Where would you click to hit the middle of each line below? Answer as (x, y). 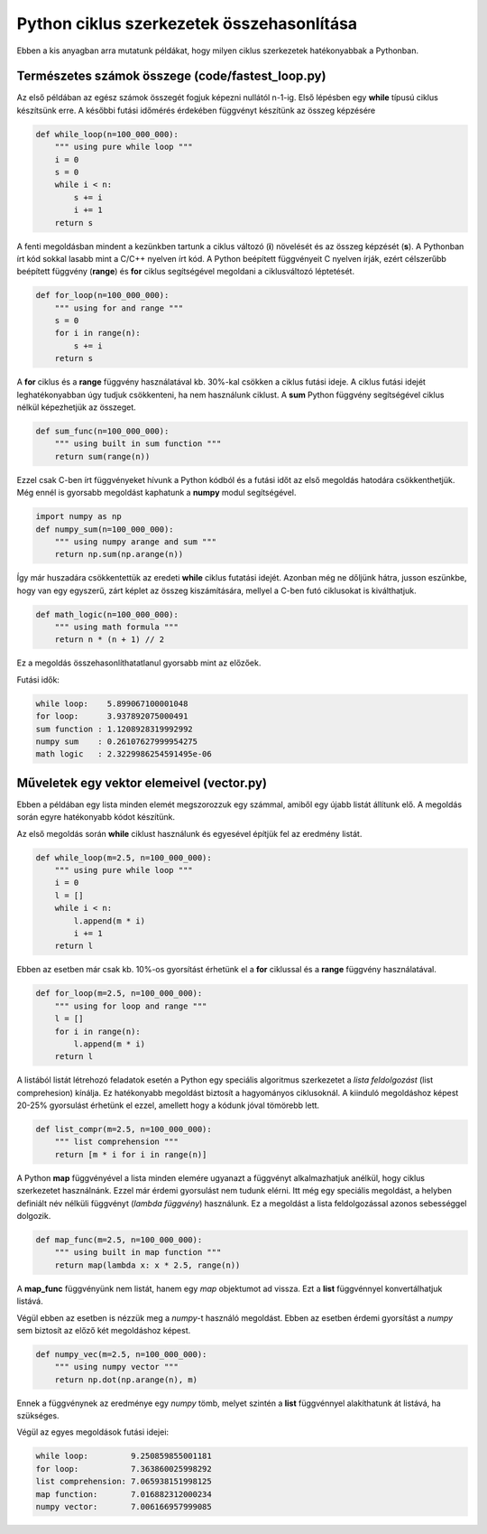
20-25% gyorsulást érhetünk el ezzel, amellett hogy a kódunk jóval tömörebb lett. (168, 1105)
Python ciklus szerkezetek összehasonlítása (187, 23)
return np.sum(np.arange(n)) (119, 554)
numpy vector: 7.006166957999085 (124, 1506)
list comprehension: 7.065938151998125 (124, 1482)
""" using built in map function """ (138, 1252)
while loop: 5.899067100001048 (112, 703)
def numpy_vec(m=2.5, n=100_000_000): (121, 1354)
